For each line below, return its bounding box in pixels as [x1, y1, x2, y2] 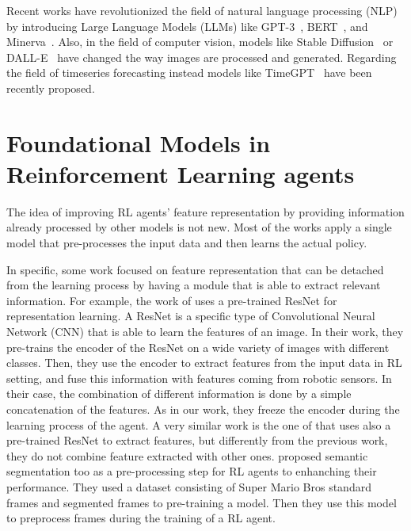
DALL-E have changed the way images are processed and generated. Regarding [6, 48, 397, 65]
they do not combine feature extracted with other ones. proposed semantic [6, 447, 368, 464]
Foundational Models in [6, 126, 271, 159]
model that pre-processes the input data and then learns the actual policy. [6, 235, 367, 251]
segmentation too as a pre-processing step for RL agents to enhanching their [6, 463, 377, 479]
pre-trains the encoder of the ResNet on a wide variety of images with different [6, 338, 390, 355]
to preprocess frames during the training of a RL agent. [6, 510, 276, 526]
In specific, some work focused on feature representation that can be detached [6, 261, 384, 277]
